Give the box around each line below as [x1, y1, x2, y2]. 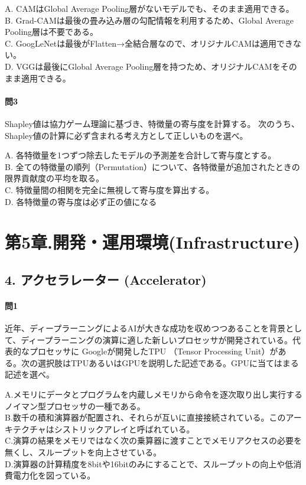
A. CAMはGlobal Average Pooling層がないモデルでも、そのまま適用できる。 [5, 2, 294, 14]
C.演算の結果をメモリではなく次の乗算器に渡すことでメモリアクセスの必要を [5, 434, 302, 447]
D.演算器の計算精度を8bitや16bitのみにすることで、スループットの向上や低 [5, 457, 294, 470]
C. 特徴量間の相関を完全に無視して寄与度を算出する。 [5, 183, 214, 196]
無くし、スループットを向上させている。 [5, 446, 162, 458]
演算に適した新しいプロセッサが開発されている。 [102, 333, 293, 346]
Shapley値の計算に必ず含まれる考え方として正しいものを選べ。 [5, 129, 248, 141]
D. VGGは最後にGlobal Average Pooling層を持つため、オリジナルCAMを [5, 60, 281, 72]
